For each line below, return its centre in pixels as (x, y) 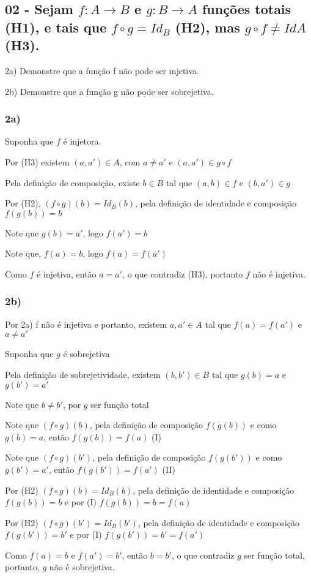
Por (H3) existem (37, 161)
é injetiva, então (66, 273)
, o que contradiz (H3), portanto (183, 273)
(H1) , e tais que (56, 27)
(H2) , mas (207, 27)
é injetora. (82, 141)
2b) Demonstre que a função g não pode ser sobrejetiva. (109, 91)
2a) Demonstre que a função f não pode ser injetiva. (102, 70)
